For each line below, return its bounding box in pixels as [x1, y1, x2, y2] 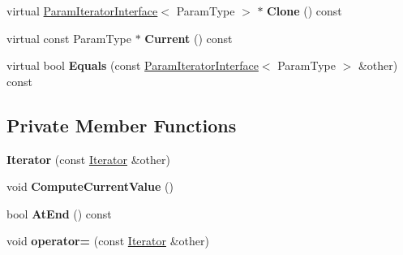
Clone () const [267, 2, 342, 19]
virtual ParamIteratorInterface [6, 2, 158, 19]
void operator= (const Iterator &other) [6, 232, 209, 249]
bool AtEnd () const [6, 205, 112, 222]
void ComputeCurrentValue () [6, 178, 174, 195]
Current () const [144, 29, 233, 46]
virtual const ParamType [6, 29, 131, 46]
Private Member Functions [6, 112, 237, 137]
